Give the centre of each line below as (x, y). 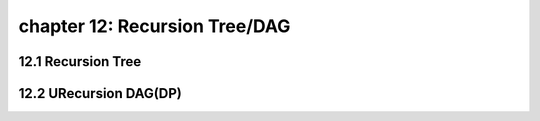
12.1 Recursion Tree (80, 61)
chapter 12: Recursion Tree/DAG (154, 26)
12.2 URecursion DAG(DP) (100, 93)
